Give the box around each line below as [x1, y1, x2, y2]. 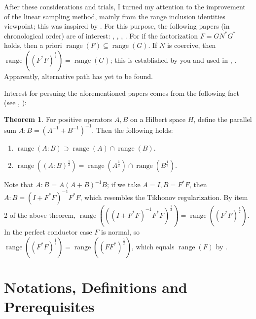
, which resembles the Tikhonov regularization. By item [80, 192, 248, 202]
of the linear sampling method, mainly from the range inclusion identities [4, 11, 225, 21]
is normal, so [101, 227, 140, 237]
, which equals [132, 241, 175, 251]
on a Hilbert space [130, 114, 186, 124]
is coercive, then [167, 40, 216, 50]
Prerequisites [4, 296, 95, 317]
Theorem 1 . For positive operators [4, 114, 112, 124]
